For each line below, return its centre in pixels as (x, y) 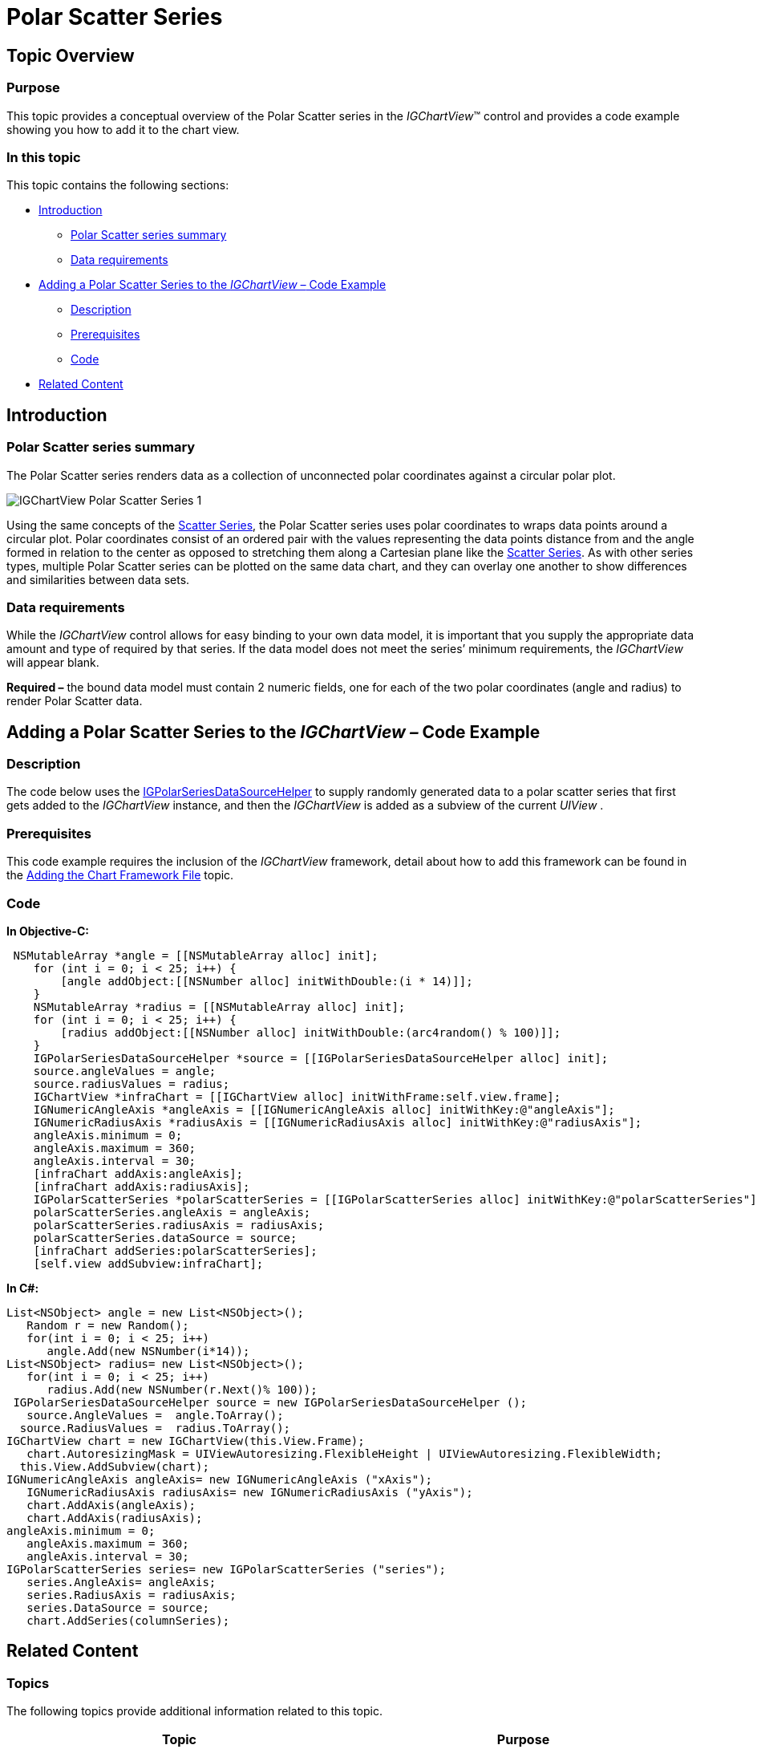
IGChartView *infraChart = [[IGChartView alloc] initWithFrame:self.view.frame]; (297, 1096)
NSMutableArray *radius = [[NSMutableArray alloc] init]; (219, 1006)
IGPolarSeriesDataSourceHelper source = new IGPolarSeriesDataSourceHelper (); (270, 1402)
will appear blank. (53, 663)
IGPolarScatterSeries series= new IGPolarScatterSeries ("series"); (226, 1569)
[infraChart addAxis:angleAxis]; (138, 1173)
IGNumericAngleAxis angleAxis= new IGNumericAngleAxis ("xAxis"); (220, 1479)
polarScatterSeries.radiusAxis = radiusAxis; (179, 1225)
